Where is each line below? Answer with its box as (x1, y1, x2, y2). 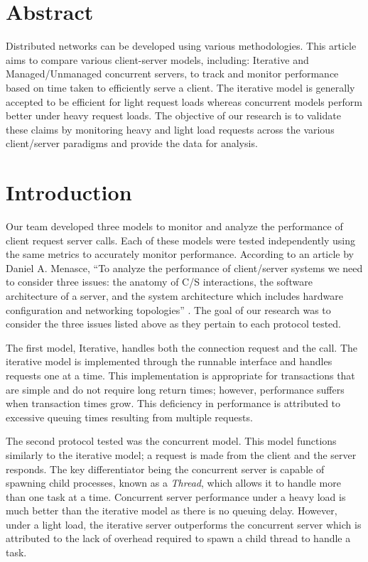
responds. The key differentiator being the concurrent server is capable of (6, 461, 325, 476)
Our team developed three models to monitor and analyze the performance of (6, 219, 343, 233)
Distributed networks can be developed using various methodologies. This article (6, 38, 357, 53)
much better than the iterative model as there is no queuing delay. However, (6, 503, 337, 518)
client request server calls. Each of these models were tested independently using (6, 232, 355, 247)
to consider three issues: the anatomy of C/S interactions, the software (6, 274, 313, 289)
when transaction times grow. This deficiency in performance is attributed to (6, 396, 341, 411)
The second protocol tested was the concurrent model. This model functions (6, 433, 337, 448)
